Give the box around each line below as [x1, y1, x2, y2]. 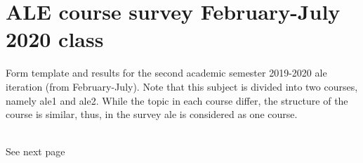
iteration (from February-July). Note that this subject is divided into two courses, [6, 79, 358, 93]
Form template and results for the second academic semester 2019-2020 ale [6, 65, 327, 80]
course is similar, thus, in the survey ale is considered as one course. [6, 107, 298, 122]
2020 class [6, 25, 104, 53]
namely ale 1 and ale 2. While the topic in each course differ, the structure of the [6, 93, 348, 107]
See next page [6, 144, 65, 159]
